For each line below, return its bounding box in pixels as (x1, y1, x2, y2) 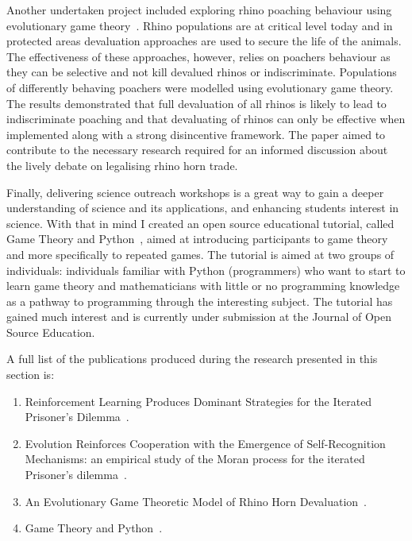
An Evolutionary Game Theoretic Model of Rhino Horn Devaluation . (25, 493, 367, 509)
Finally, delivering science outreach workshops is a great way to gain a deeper (6, 184, 384, 200)
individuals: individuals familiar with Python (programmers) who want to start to (6, 261, 406, 278)
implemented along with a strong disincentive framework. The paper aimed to (6, 126, 386, 142)
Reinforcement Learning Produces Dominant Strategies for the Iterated (25, 392, 372, 409)
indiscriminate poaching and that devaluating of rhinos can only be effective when (6, 110, 406, 127)
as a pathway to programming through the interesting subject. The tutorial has (6, 292, 393, 309)
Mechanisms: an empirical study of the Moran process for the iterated (25, 450, 365, 467)
